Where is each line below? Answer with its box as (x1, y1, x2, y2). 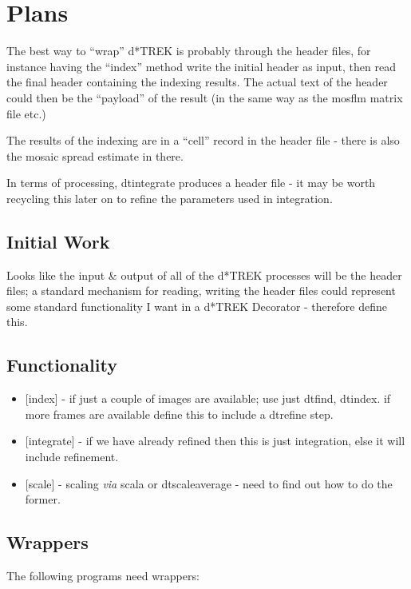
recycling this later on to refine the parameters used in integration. (6, 189, 333, 206)
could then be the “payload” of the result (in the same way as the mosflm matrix (6, 89, 403, 105)
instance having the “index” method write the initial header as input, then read (6, 58, 396, 74)
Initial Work (6, 229, 110, 253)
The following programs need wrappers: (6, 567, 200, 584)
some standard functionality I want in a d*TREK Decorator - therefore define (6, 297, 387, 314)
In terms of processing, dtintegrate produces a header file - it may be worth (6, 174, 376, 191)
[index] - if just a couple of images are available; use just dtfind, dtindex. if (25, 390, 391, 407)
